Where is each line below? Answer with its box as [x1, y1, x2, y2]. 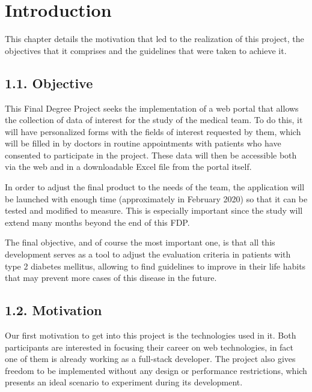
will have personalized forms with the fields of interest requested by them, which [5, 125, 301, 137]
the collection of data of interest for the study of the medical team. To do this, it [5, 113, 303, 126]
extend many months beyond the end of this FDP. [5, 216, 190, 228]
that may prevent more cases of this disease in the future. [5, 271, 217, 284]
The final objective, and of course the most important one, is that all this [5, 236, 275, 249]
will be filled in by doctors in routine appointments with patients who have [5, 137, 281, 149]
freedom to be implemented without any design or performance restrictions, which [5, 364, 307, 376]
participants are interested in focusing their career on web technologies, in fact [5, 340, 294, 353]
